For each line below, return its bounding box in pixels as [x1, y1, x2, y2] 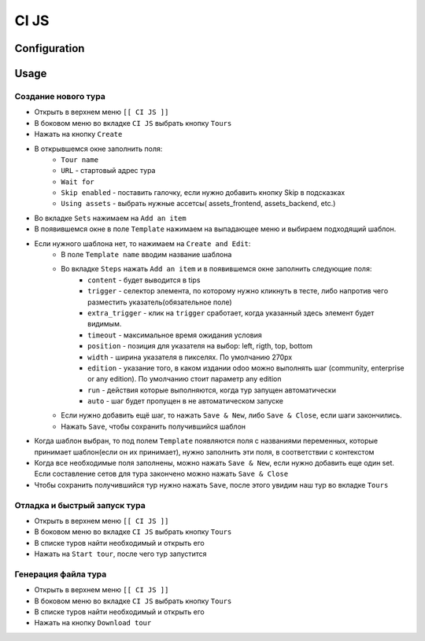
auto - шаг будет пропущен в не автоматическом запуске [87, 396, 283, 406]
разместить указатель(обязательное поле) [87, 297, 232, 307]
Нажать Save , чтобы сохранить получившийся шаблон [61, 422, 246, 431]
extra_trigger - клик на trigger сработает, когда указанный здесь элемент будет [87, 308, 375, 318]
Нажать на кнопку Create [34, 130, 123, 139]
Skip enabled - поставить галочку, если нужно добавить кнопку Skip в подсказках [61, 188, 346, 197]
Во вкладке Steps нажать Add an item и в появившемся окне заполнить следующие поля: [61, 264, 372, 274]
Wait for [61, 177, 94, 186]
